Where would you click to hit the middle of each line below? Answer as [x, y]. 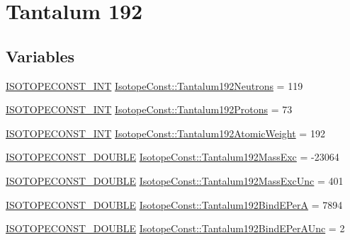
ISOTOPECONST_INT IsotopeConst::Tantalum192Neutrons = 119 [154, 85]
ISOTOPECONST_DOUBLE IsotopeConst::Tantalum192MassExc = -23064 [173, 157]
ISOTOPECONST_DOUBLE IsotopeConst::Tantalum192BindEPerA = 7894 [174, 204]
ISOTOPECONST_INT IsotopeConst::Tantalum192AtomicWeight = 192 [165, 133]
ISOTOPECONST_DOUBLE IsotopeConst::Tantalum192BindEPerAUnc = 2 [175, 228]
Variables [40, 56]
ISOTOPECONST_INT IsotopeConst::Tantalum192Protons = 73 [149, 109]
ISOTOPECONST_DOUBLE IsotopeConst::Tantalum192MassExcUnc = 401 [175, 180]
